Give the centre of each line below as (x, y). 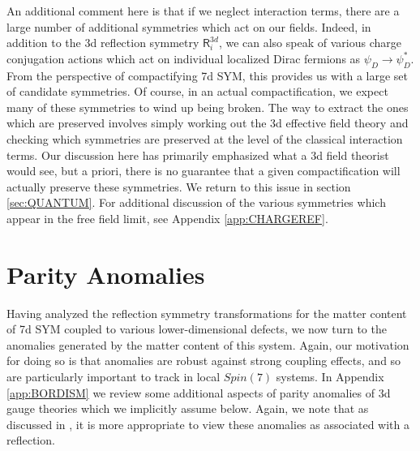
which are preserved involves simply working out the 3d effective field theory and (208, 123)
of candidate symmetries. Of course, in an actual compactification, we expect (197, 91)
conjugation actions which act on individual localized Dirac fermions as (184, 58)
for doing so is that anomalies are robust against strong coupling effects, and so (204, 361)
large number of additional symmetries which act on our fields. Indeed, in (189, 26)
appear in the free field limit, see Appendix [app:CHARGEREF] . (167, 218)
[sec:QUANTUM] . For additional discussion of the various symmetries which (196, 202)
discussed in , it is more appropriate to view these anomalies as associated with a (208, 424)
